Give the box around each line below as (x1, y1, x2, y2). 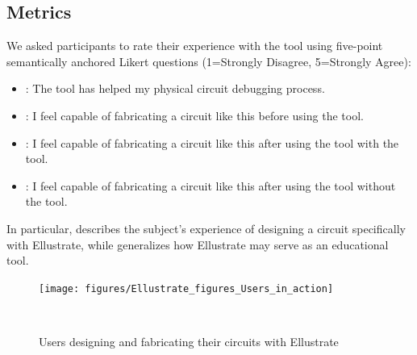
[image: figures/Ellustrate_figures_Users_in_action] (39, 282, 334, 294)
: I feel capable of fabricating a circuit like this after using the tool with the (25, 134, 399, 151)
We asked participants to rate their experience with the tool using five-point (6, 37, 383, 54)
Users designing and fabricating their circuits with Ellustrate (39, 332, 339, 349)
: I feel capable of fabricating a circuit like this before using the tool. (25, 106, 364, 123)
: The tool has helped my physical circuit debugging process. (25, 80, 325, 97)
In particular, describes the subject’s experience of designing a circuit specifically (6, 219, 406, 236)
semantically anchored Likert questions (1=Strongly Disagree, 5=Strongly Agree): (6, 52, 411, 69)
